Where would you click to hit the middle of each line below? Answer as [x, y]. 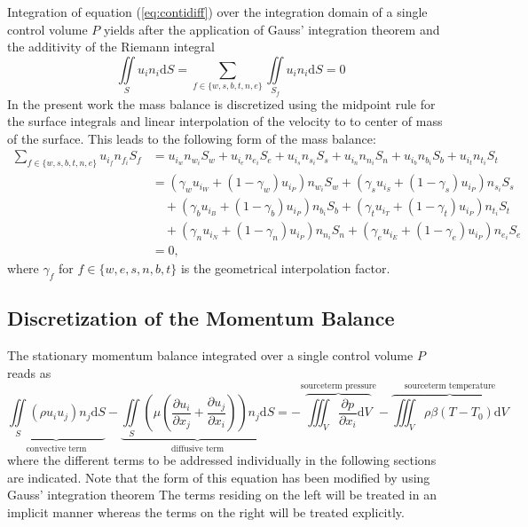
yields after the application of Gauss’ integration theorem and [272, 29]
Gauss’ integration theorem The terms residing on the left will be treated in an [222, 495]
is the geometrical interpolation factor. [285, 268]
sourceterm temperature [450, 386]
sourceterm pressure [338, 385]
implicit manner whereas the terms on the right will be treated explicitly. [206, 511]
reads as [29, 372]
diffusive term [198, 448]
